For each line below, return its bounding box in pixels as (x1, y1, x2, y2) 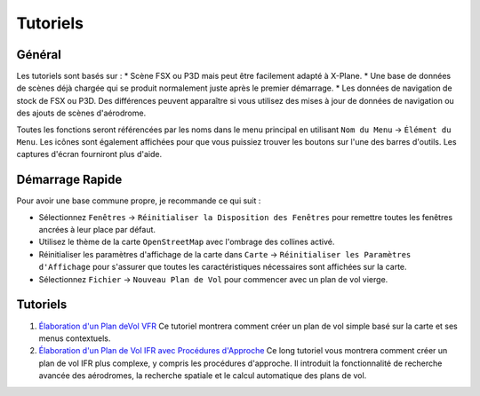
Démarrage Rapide (16, 172, 123, 187)
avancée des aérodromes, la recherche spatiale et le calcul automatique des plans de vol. (38, 370, 367, 381)
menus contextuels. (38, 333, 111, 344)
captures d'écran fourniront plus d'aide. (16, 149, 163, 160)
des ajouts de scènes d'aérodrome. (16, 107, 147, 119)
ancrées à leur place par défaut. (38, 225, 156, 235)
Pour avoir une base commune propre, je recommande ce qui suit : (16, 195, 261, 206)
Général (16, 47, 62, 62)
